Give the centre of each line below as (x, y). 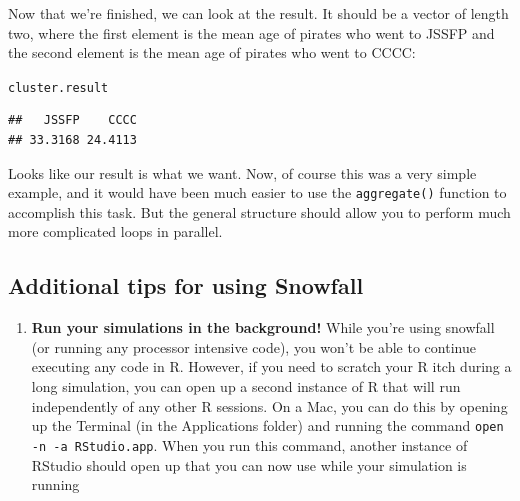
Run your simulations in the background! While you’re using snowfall (263, 327)
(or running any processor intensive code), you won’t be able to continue (253, 346)
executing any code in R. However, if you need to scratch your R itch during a (271, 366)
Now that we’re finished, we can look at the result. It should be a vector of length (258, 13)
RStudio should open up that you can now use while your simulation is (249, 464)
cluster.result (58, 87)
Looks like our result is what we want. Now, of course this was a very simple (242, 172)
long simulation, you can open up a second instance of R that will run (246, 386)
